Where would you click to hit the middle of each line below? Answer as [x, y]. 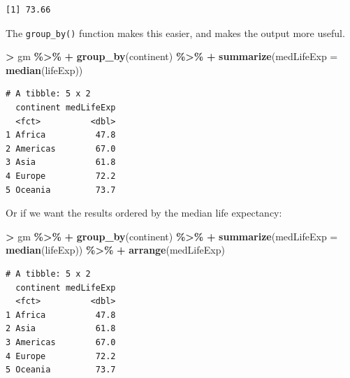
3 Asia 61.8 [61, 162]
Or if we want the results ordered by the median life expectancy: [144, 213]
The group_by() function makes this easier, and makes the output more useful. [175, 32]
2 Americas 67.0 [61, 148]
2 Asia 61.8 [61, 329]
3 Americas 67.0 [61, 342]
